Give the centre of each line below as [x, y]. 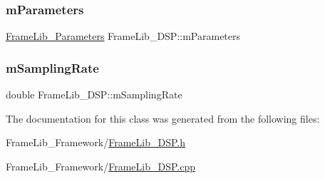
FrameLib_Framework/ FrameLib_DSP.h [96, 142]
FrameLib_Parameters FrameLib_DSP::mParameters [123, 36]
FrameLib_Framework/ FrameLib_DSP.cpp [101, 166]
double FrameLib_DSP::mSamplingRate [94, 94]
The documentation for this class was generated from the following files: [163, 118]
